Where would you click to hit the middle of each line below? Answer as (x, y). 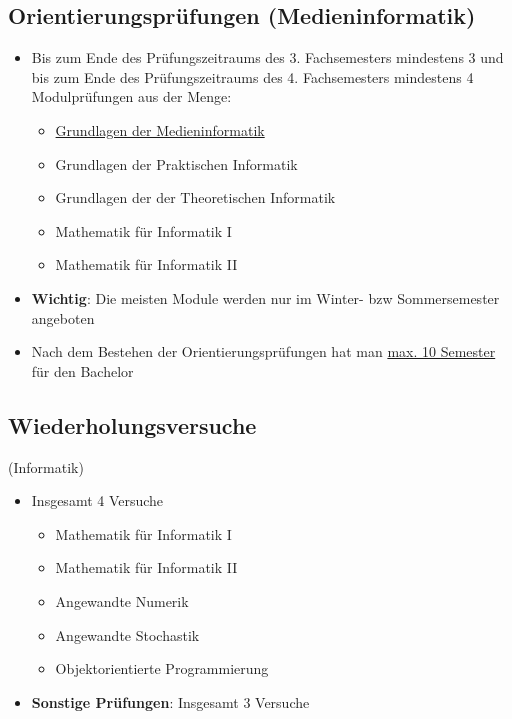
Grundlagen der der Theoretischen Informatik (195, 197)
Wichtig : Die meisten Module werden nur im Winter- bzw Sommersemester (265, 297)
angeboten (63, 317)
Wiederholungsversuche (132, 424)
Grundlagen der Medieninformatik (160, 129)
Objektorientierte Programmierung (162, 668)
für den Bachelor (82, 370)
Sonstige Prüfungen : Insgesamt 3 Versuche (170, 701)
